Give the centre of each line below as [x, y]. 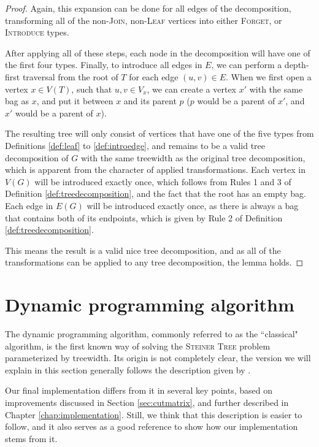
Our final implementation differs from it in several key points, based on [139, 390]
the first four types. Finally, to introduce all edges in [104, 65]
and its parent [150, 101]
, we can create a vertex [192, 89]
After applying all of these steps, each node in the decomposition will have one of [158, 52]
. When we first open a [268, 76]
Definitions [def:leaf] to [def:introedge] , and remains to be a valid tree [135, 145]
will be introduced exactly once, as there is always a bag [193, 205]
